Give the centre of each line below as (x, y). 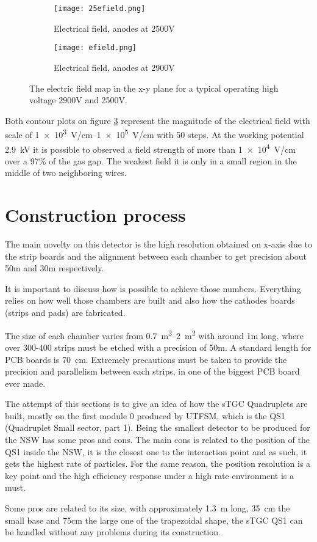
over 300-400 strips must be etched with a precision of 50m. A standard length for (158, 347)
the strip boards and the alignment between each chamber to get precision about (156, 256)
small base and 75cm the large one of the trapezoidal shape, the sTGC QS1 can (154, 520)
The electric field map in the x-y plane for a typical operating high (154, 88)
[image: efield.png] (95, 48)
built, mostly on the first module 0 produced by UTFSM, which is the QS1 (145, 415)
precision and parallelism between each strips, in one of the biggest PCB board (152, 371)
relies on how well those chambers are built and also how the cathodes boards (150, 300)
